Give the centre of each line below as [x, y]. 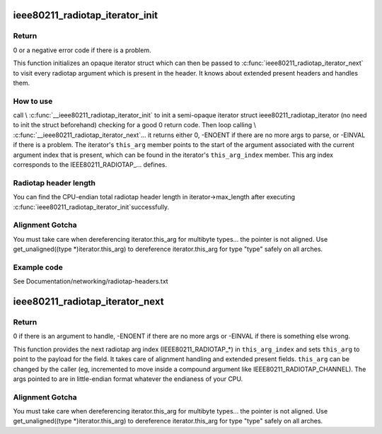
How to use [33, 101]
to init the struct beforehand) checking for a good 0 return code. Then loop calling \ [134, 125]
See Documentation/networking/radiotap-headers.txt [91, 281]
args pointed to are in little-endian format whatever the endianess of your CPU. [128, 379]
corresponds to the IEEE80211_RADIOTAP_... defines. [90, 165]
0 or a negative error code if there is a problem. [82, 50]
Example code [38, 267]
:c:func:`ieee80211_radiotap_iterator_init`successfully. [91, 207]
